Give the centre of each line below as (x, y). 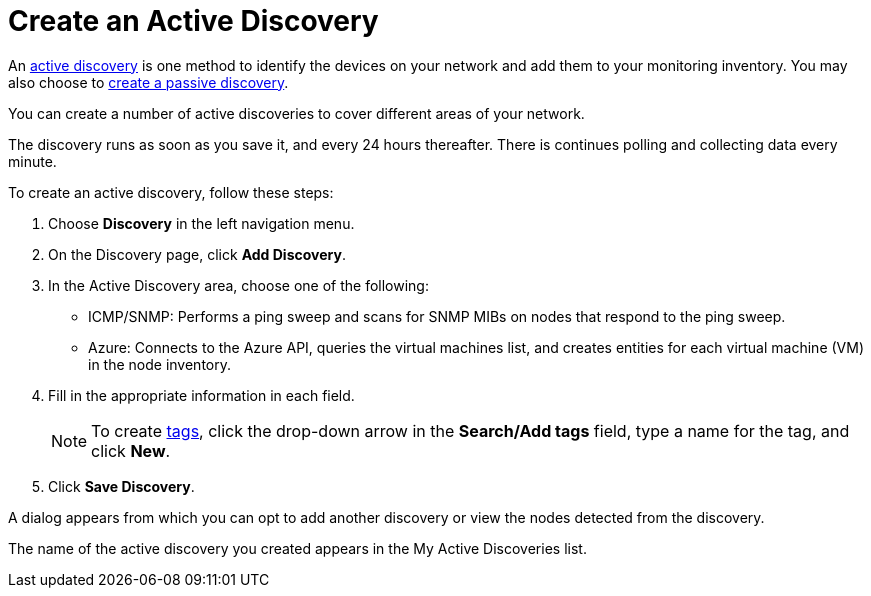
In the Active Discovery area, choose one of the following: (238, 285)
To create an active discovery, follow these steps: (171, 192)
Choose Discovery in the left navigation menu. (201, 223)
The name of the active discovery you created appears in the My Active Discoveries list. (297, 548)
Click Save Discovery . (121, 486)
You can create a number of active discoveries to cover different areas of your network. (296, 113)
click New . (131, 450)
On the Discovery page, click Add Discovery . (197, 254)
